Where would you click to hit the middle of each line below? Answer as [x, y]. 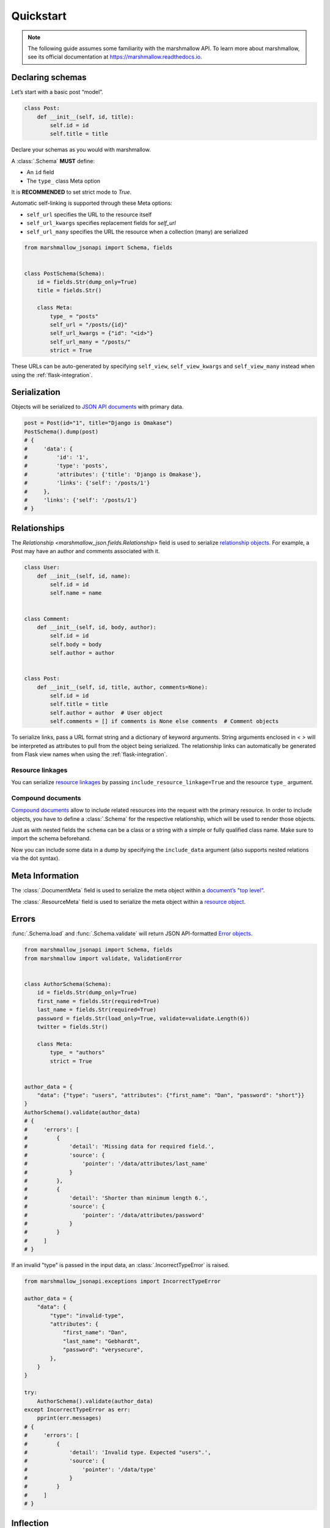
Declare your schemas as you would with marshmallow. [81, 150]
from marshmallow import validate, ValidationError [103, 958]
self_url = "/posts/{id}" [89, 325]
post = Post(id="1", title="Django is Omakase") [98, 423]
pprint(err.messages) [69, 1418]
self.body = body [76, 644]
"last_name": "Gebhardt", [101, 1341]
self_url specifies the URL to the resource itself [89, 215]
